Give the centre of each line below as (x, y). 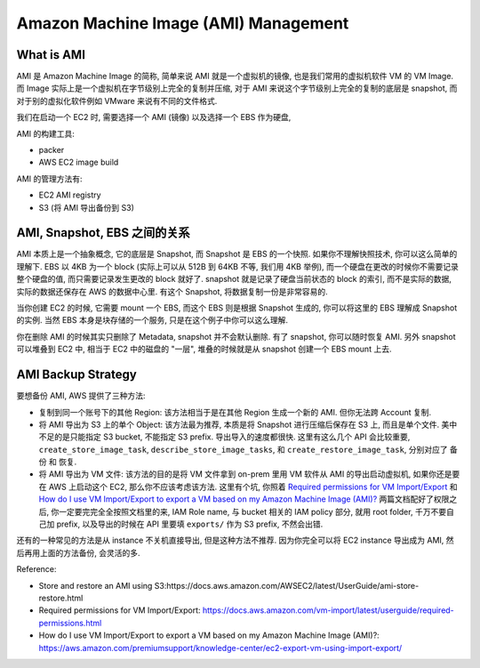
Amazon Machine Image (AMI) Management (183, 23)
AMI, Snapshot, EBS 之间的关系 (103, 233)
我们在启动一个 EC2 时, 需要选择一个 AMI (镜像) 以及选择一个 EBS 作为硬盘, (154, 117)
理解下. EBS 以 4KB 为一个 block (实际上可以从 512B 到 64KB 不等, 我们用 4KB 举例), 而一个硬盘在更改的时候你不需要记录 (238, 266)
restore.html (61, 598)
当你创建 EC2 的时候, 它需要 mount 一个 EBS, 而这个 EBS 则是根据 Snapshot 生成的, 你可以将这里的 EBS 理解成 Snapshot (237, 308)
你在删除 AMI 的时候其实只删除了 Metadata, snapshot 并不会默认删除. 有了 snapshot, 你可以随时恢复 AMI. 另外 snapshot (236, 336)
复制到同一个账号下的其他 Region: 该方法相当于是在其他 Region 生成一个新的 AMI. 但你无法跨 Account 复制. (235, 412)
